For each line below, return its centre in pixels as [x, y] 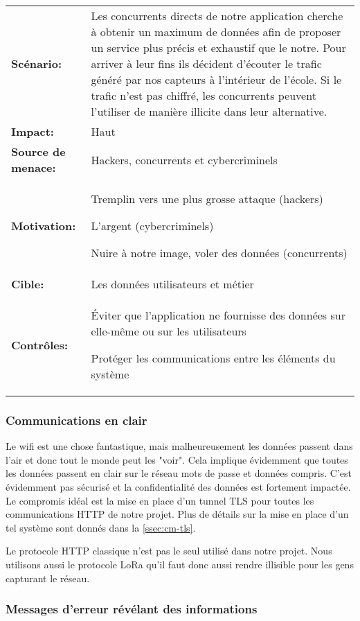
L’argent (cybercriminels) [152, 226]
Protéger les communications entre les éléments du [213, 358]
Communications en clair [76, 420]
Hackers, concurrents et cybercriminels [184, 159]
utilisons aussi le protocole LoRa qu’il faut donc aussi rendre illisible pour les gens [180, 564]
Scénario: [36, 63]
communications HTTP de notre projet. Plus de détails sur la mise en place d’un [177, 514]
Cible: [28, 284]
